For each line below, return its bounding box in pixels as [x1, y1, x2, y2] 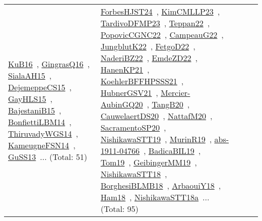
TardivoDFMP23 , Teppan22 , [100, 17, 210, 29]
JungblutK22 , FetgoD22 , [100, 40, 195, 52]
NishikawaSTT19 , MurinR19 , [100, 133, 212, 145]
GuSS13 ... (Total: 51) [8, 150, 88, 162]
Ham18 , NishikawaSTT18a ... [100, 191, 210, 203]
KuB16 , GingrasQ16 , [8, 58, 90, 70]
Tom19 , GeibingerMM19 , [100, 156, 197, 168]
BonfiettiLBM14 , [8, 116, 72, 128]
